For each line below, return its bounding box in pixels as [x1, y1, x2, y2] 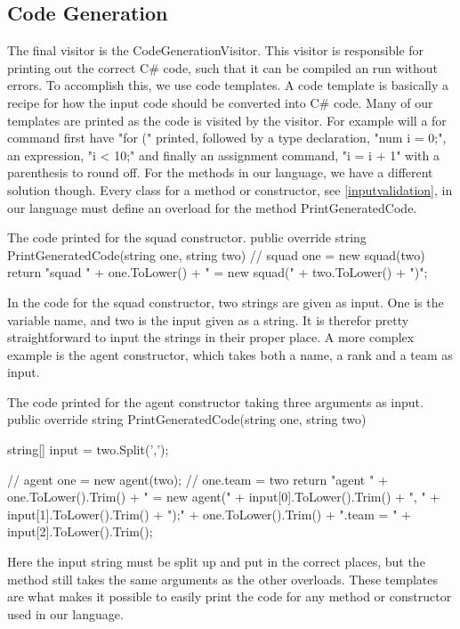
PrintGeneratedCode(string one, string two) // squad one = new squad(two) [7, 245, 425, 264]
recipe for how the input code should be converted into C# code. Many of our [7, 93, 433, 111]
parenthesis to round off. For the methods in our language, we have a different [7, 163, 433, 182]
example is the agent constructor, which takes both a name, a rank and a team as [7, 345, 453, 364]
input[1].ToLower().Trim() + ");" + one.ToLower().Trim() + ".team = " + [7, 504, 411, 523]
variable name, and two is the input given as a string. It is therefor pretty [7, 310, 409, 329]
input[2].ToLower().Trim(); [7, 522, 153, 541]
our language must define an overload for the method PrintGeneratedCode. [7, 198, 417, 216]
